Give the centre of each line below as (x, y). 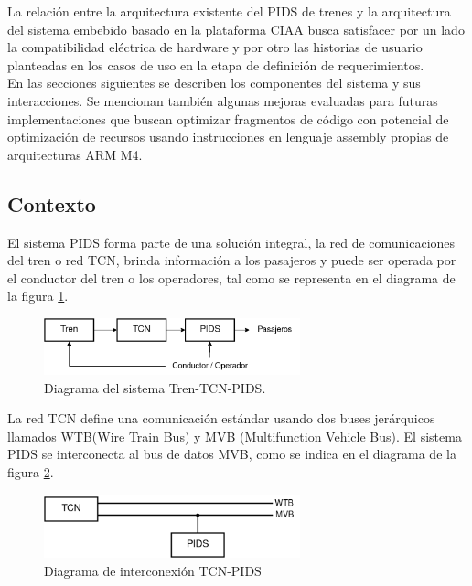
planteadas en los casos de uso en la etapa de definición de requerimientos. (216, 64)
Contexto (52, 203)
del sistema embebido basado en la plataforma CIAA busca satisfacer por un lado (236, 29)
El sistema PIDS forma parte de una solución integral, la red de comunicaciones (231, 242)
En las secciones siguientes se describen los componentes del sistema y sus (214, 83)
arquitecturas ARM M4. (75, 154)
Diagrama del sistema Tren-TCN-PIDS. (155, 387)
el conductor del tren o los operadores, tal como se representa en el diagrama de (231, 277)
